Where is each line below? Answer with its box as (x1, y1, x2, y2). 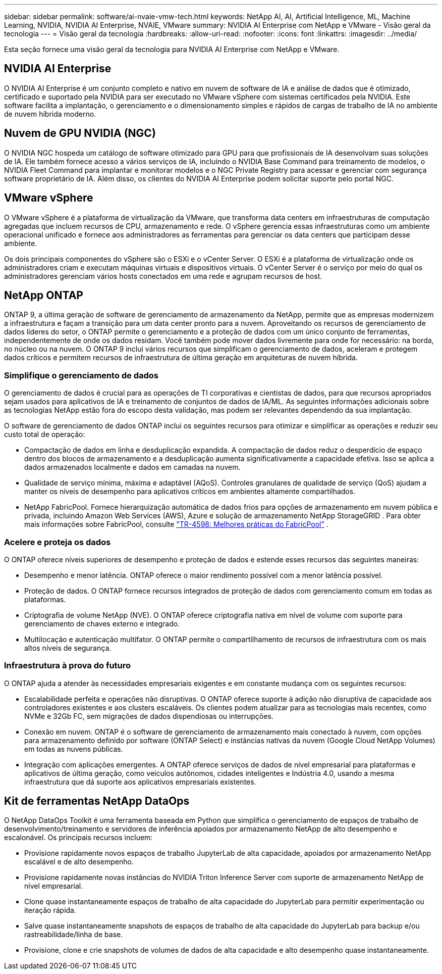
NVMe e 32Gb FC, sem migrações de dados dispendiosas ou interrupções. (24, 711, 273, 720)
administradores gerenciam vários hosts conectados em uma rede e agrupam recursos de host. (4, 271, 322, 280)
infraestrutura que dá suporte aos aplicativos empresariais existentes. (24, 777, 256, 786)
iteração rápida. (24, 906, 77, 915)
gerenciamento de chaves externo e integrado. (24, 619, 180, 628)
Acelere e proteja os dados (4, 537, 111, 547)
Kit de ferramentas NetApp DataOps (4, 795, 190, 808)
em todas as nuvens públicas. (24, 744, 123, 753)
